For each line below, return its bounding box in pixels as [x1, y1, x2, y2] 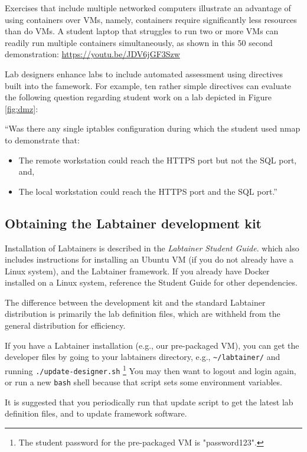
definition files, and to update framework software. [5, 407, 187, 420]
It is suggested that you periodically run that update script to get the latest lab [5, 395, 293, 408]
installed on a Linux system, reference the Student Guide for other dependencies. [5, 276, 298, 289]
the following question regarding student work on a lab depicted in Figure [5, 91, 272, 103]
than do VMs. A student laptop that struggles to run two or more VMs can [5, 25, 279, 37]
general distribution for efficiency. [5, 319, 126, 332]
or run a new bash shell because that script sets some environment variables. [5, 376, 282, 388]
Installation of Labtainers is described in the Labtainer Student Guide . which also [5, 241, 299, 254]
